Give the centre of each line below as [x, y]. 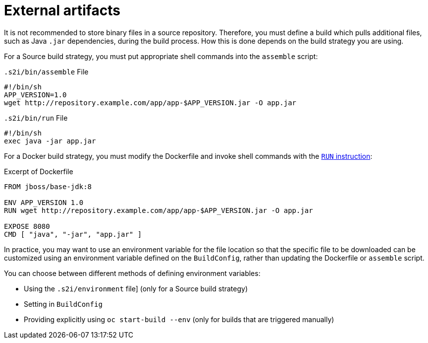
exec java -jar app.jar [50, 141]
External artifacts [62, 10]
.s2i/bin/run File [36, 118]
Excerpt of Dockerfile [39, 171]
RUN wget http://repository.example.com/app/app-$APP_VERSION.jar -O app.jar [159, 210]
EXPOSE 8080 [27, 226]
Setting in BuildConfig [63, 304]
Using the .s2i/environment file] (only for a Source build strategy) [136, 288]
